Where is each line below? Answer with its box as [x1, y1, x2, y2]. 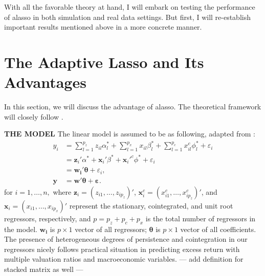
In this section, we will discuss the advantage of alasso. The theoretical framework [4, 101, 261, 112]
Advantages [4, 72, 86, 93]
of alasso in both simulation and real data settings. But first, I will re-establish [4, 11, 251, 22]
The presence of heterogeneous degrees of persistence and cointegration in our [4, 234, 248, 244]
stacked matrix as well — [4, 263, 83, 274]
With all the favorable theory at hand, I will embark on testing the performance [4, 2, 255, 12]
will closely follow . [4, 111, 63, 122]
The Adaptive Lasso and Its [4, 51, 204, 72]
